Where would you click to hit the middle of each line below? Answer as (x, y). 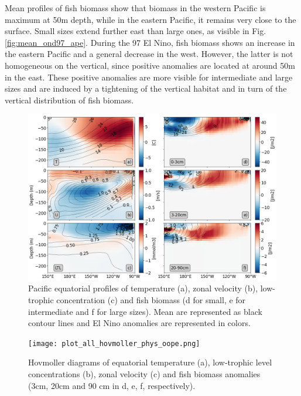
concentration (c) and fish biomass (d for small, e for (151, 299)
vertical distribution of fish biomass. (69, 100)
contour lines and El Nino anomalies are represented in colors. (139, 323)
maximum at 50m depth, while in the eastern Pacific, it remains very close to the (150, 19)
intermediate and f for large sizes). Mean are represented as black (145, 311)
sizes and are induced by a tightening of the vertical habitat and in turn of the (146, 88)
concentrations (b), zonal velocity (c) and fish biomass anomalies (144, 373)
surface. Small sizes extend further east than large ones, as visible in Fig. (136, 31)
